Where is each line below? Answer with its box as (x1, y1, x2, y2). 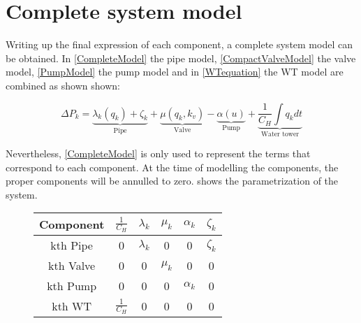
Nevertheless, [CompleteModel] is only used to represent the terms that (6, 145, 311, 160)
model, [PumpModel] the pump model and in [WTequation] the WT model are (6, 64, 344, 79)
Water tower (260, 131, 300, 138)
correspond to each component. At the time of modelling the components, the (6, 159, 339, 174)
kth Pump (47, 278, 97, 294)
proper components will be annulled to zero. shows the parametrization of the (6, 173, 339, 188)
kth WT (52, 298, 92, 315)
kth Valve (48, 257, 96, 274)
